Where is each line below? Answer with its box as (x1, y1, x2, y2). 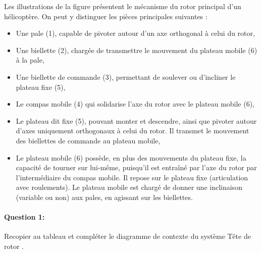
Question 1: (4, 212, 45, 222)
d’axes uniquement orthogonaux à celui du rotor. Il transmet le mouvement (16, 125, 249, 136)
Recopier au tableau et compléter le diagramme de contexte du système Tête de (4, 231, 251, 241)
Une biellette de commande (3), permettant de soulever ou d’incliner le (16, 71, 236, 82)
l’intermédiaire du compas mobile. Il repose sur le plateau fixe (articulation (16, 172, 248, 182)
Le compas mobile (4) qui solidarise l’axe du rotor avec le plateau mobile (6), (16, 98, 255, 109)
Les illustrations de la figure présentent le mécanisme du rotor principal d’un (4, 1, 241, 11)
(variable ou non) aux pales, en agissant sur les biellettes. (16, 191, 193, 202)
